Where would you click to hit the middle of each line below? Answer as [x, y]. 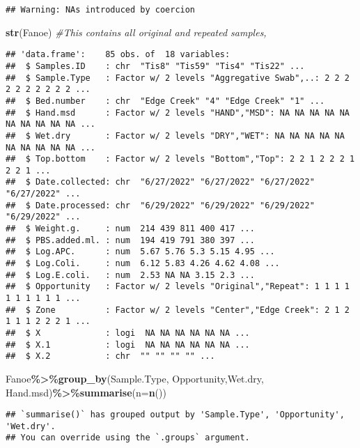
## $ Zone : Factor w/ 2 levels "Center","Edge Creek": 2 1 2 [178, 310]
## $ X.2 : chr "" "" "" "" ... [110, 356]
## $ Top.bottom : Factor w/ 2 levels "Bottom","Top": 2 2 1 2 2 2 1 [180, 159]
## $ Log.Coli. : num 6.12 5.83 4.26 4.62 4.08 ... [143, 264]
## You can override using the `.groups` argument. [128, 438]
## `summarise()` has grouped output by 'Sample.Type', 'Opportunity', [175, 415]
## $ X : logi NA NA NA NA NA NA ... [128, 333]
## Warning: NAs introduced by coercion [101, 10]
